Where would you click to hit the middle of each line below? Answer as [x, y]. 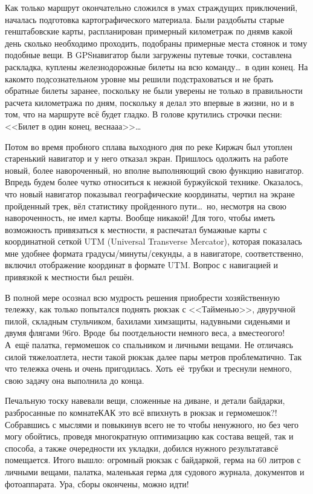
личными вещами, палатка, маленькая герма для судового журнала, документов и [155, 471]
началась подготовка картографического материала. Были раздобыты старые [145, 19]
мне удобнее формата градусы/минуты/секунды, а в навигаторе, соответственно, [154, 253]
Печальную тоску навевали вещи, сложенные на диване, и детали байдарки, [145, 400]
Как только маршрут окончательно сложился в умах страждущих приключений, [151, 7]
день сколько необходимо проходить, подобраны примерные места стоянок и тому [156, 43]
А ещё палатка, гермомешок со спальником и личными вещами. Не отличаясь [149, 345]
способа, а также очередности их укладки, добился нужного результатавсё [142, 448]
